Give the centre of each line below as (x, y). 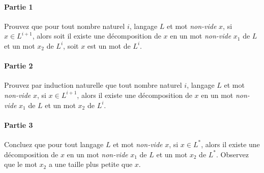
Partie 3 (19, 125)
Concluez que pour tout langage (54, 144)
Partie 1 (19, 6)
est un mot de (109, 45)
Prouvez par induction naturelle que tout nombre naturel (93, 85)
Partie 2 (19, 66)
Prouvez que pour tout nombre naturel (65, 26)
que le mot (21, 164)
